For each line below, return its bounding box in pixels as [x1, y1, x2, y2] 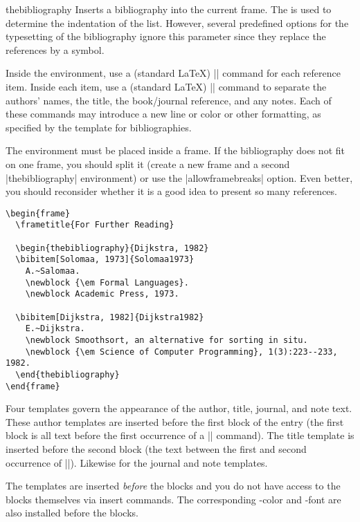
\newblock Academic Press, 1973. [25, 289, 179, 299]
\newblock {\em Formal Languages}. [25, 277, 189, 288]
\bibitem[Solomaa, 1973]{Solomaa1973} [15, 254, 195, 265]
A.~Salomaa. [25, 266, 80, 276]
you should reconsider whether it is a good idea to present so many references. [6, 184, 337, 198]
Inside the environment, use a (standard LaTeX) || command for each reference [6, 66, 341, 80]
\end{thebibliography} [15, 369, 120, 380]
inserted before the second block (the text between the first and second [6, 442, 307, 456]
